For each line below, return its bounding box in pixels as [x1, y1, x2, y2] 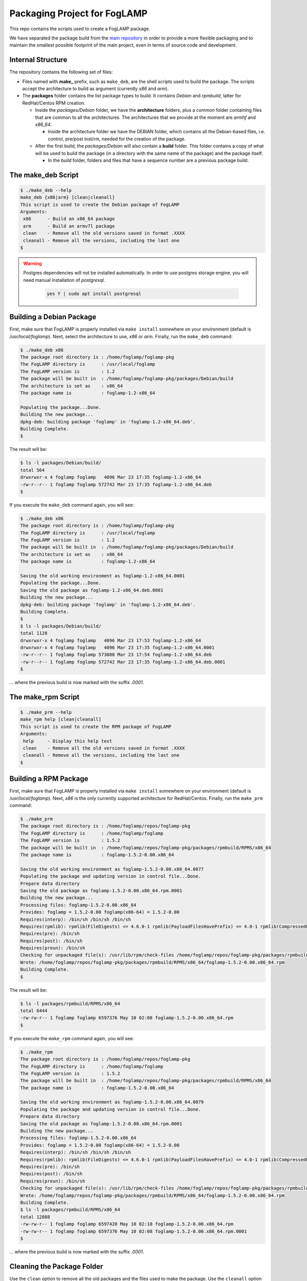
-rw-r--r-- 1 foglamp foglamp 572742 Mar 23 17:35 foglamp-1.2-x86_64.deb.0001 [20, 659, 226, 665]
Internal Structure [9, 55, 68, 64]
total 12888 [20, 1214, 51, 1220]
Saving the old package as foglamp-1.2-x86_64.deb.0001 [20, 587, 164, 593]
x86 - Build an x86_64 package [23, 216, 115, 222]
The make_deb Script [9, 171, 79, 179]
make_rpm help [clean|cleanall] [20, 716, 102, 722]
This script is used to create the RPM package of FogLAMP [20, 724, 171, 730]
